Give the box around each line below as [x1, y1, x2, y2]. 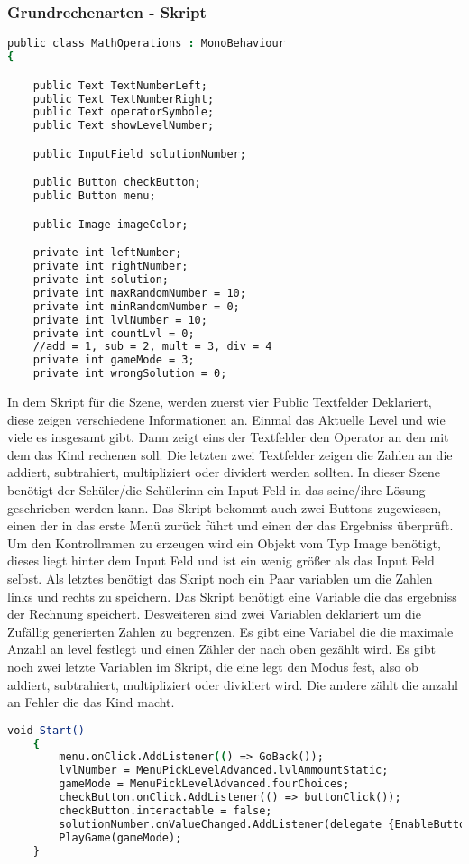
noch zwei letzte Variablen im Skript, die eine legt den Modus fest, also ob [7, 657, 418, 676]
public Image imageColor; [32, 217, 189, 231]
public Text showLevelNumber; [32, 119, 215, 133]
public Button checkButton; [32, 176, 201, 189]
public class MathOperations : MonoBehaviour [7, 37, 285, 51]
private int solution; [32, 273, 169, 286]
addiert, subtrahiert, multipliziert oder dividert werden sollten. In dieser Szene [7, 463, 441, 482]
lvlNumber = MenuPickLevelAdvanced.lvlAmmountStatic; [59, 764, 389, 777]
